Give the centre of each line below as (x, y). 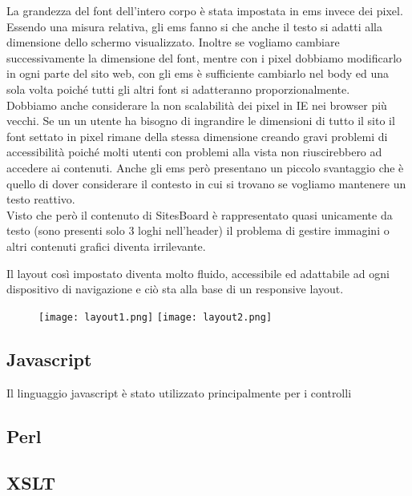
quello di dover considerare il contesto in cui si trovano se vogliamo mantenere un (206, 183)
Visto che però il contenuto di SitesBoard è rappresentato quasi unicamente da (200, 214)
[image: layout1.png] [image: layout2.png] (156, 317)
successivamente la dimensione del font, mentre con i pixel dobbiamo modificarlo (204, 57)
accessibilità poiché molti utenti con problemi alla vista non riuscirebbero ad (194, 152)
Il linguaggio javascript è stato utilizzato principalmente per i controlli (179, 392)
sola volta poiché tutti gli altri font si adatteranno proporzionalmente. (178, 89)
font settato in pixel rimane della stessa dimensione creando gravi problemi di (197, 136)
